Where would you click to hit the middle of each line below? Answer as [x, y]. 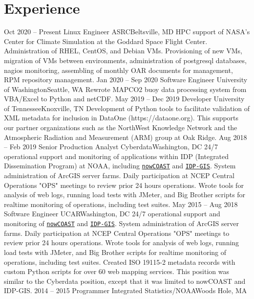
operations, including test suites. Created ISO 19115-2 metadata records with [120, 262]
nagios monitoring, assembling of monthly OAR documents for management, [118, 70]
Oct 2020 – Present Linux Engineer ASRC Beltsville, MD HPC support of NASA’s [127, 32]
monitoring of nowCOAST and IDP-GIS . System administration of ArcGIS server [121, 223]
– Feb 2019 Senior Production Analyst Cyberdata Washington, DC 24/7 [111, 147]
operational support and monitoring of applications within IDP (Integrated [116, 156]
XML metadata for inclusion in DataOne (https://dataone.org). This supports [121, 118]
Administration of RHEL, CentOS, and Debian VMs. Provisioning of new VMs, [123, 51]
